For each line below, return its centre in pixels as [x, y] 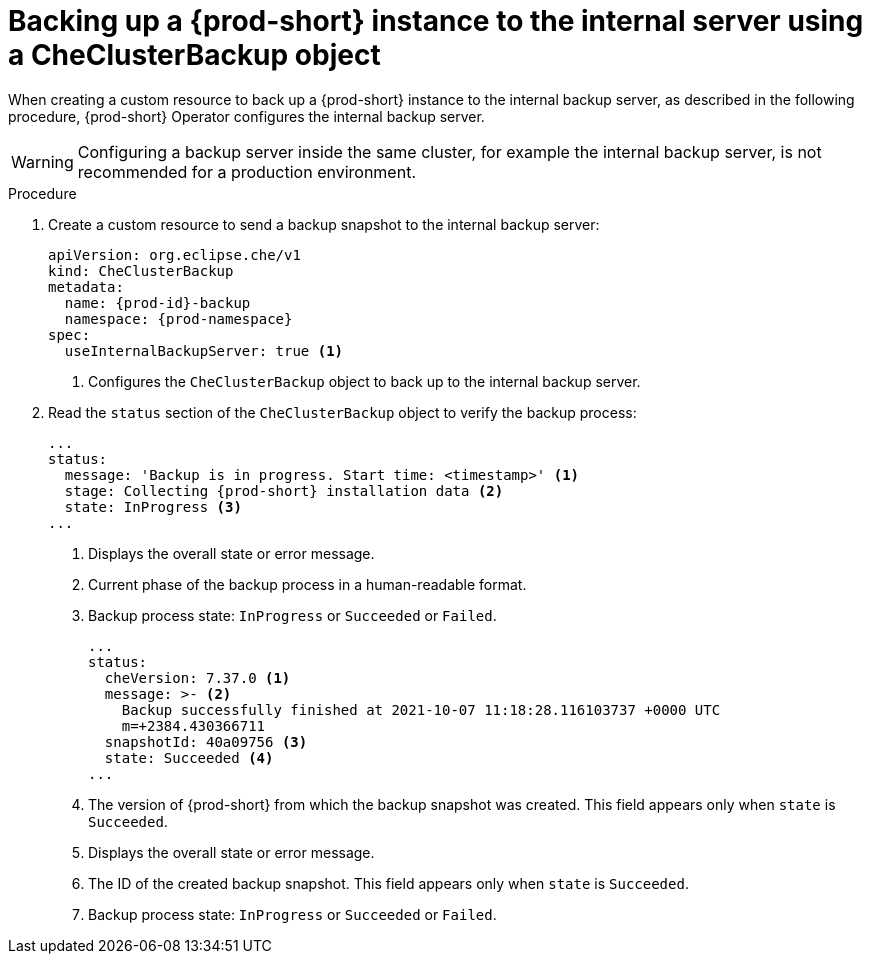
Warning [42, 161]
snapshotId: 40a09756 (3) [206, 741]
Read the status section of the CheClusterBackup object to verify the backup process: [342, 412]
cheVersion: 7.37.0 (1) [197, 677]
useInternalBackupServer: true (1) [204, 350]
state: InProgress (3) [153, 506]
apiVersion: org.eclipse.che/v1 [174, 254]
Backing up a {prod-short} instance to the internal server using [436, 21]
